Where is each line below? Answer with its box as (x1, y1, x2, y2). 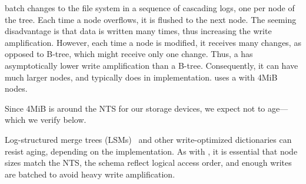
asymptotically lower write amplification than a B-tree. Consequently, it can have (5, 59, 298, 71)
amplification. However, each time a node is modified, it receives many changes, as (5, 36, 301, 48)
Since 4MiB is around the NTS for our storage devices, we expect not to (5, 102, 265, 114)
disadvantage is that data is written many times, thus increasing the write (5, 25, 272, 37)
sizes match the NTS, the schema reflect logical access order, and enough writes (5, 156, 292, 169)
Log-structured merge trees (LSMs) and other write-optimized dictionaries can (5, 133, 292, 145)
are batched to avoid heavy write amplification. (5, 168, 175, 180)
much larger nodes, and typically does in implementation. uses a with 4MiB (5, 71, 278, 83)
